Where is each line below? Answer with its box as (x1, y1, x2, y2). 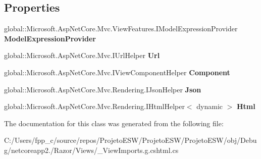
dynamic (196, 101, 223, 112)
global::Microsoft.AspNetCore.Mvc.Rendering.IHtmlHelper (4, 101, 185, 112)
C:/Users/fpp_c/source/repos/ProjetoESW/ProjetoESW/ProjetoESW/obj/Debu (4, 135, 257, 145)
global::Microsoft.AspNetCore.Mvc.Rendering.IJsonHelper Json (4, 84, 201, 94)
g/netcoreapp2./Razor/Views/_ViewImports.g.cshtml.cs (4, 144, 179, 155)
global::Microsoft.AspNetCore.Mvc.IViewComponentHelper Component (4, 67, 230, 77)
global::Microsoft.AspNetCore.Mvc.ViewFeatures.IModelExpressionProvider (4, 23, 238, 34)
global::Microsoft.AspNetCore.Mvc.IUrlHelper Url (4, 50, 160, 61)
